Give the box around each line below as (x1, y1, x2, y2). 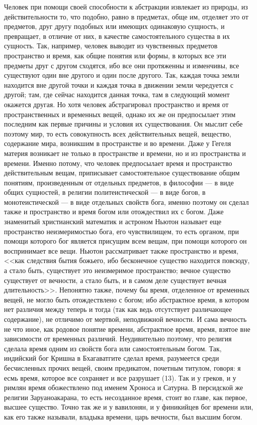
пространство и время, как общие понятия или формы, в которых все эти (4, 50, 226, 60)
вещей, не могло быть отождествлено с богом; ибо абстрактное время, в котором (4, 294, 249, 304)
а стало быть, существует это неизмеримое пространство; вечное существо (4, 265, 231, 276)
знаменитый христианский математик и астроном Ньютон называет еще (4, 216, 222, 227)
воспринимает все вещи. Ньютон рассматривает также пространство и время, (4, 245, 239, 256)
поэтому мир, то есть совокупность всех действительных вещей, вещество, (4, 128, 232, 139)
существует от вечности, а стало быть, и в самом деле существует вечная (4, 275, 227, 285)
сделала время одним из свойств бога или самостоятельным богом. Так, (4, 343, 222, 353)
